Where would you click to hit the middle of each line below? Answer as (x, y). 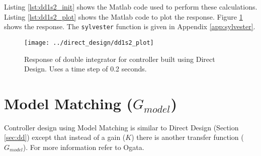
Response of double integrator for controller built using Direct (120, 59)
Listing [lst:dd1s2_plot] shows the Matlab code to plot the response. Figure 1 (123, 16)
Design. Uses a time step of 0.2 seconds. (85, 69)
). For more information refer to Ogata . (83, 147)
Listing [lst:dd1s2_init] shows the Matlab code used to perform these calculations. (131, 7)
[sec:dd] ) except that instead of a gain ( (65, 137)
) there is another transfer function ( (188, 137)
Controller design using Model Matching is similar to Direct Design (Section (121, 127)
